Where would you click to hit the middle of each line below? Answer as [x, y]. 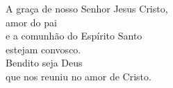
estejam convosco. [43, 49]
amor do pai [31, 22]
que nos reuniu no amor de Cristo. [79, 76]
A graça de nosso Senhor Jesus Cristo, [87, 8]
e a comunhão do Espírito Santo [74, 36]
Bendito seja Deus [44, 63]
